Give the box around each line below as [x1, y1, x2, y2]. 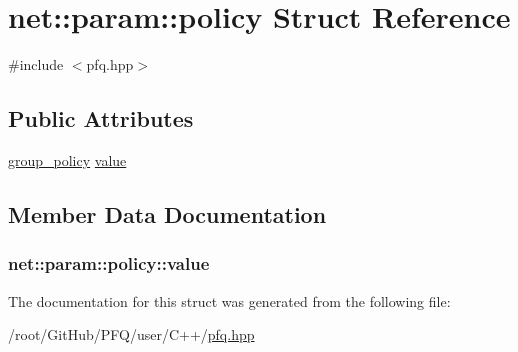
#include [8, 54, 64, 75]
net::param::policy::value [8, 251, 210, 276]
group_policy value [8, 149, 127, 170]
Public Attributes [8, 103, 194, 134]
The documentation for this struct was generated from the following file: [8, 290, 451, 311]
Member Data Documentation [8, 198, 327, 229]
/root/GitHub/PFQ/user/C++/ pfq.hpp [8, 324, 255, 345]
